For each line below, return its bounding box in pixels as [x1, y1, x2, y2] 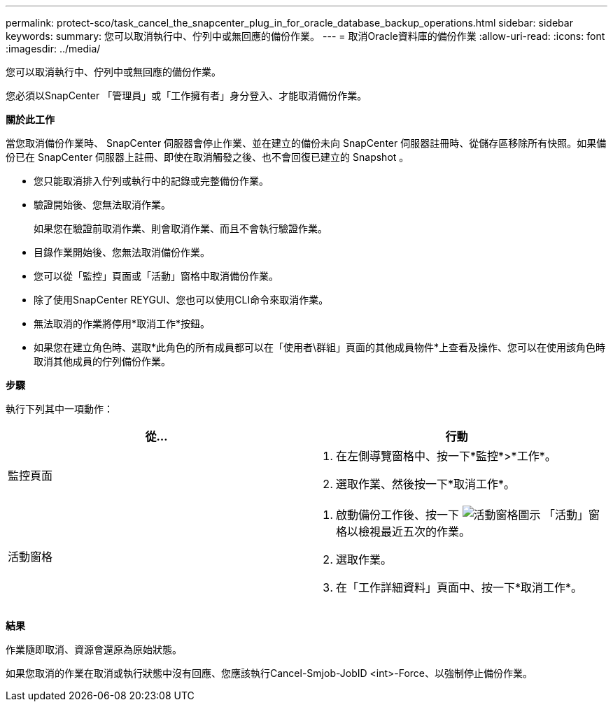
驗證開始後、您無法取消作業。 [34, 199, 171, 210]
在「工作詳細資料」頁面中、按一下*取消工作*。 [336, 580, 583, 594]
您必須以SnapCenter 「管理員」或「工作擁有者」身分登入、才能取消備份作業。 [6, 90, 367, 101]
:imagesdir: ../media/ [6, 43, 101, 55]
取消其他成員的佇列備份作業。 [34, 355, 171, 367]
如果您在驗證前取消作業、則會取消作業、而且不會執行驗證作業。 [34, 222, 327, 234]
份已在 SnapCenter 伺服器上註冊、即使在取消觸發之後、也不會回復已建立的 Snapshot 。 [6, 151, 409, 163]
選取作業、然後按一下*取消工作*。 [336, 477, 516, 491]
